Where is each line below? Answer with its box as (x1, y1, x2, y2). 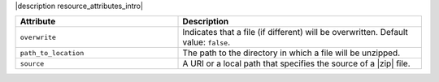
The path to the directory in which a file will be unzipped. (182, 47, 401, 58)
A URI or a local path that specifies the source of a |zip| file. (182, 58, 411, 69)
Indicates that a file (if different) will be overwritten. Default (182, 27, 408, 38)
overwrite (20, 32, 57, 41)
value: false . (182, 37, 231, 48)
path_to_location (20, 49, 85, 57)
